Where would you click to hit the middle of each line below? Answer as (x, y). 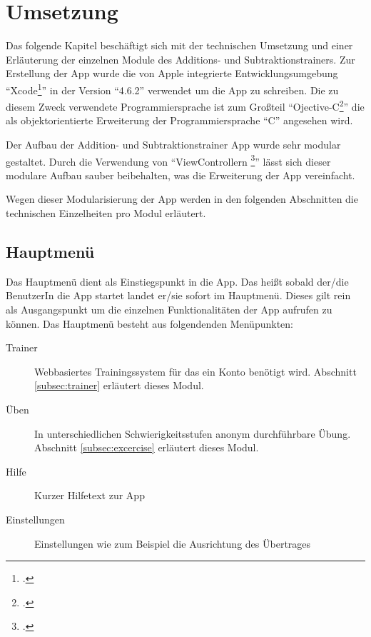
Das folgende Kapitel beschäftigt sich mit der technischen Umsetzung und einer (179, 45)
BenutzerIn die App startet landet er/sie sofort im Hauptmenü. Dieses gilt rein (178, 295)
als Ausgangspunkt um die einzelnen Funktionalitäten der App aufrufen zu (169, 310)
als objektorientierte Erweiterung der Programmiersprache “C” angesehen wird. (179, 120)
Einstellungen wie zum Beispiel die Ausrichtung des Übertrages (173, 543)
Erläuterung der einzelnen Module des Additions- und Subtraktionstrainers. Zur (181, 59)
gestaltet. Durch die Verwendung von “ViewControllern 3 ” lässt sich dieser (168, 160)
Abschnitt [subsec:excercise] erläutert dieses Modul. (147, 447)
